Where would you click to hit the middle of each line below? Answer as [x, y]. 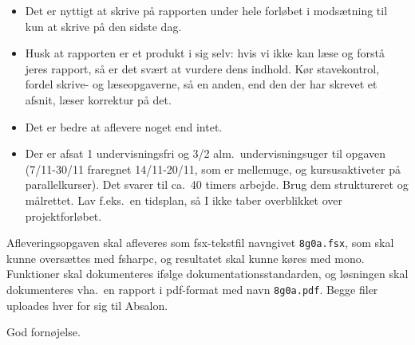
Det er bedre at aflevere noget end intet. [124, 126]
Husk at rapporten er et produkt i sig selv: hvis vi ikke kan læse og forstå [205, 53]
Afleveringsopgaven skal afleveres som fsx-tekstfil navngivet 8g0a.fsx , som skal [200, 243]
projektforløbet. [63, 216]
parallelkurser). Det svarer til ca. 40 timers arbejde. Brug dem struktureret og [217, 184]
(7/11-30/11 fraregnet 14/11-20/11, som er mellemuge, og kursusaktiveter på [213, 169]
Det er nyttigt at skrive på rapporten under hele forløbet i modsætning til [206, 10]
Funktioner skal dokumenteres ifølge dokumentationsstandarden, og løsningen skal [207, 274]
